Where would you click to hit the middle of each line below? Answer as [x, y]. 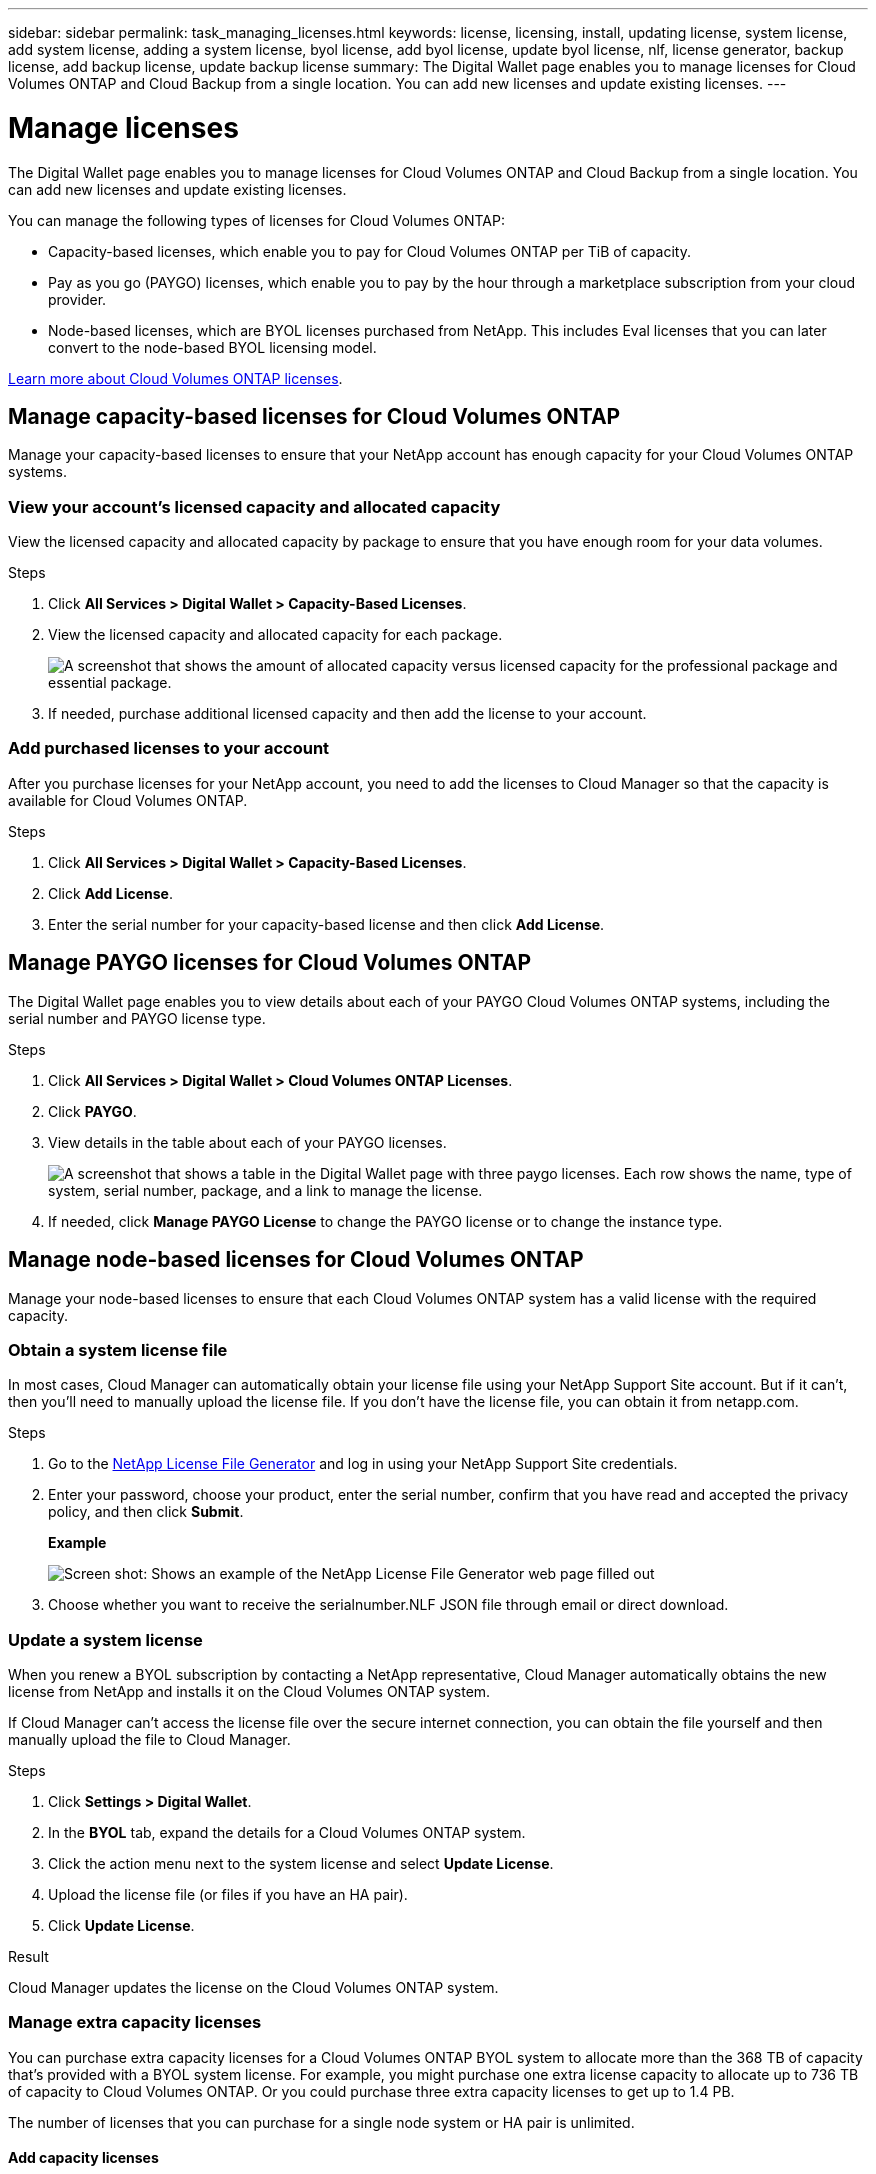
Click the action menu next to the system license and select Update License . [301, 1864]
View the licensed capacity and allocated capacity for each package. [275, 635]
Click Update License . [121, 1926]
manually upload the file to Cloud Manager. [149, 1740]
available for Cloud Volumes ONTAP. [128, 800]
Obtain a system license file [118, 1349]
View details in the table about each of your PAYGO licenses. [247, 1142]
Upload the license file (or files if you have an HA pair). [228, 1895]
